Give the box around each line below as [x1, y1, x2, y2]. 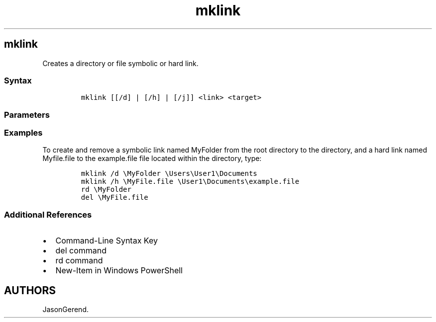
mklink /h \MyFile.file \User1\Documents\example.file [81, 177, 300, 186]
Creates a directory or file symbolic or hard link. [42, 59, 199, 68]
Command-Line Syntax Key [55, 236, 158, 246]
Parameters [4, 109, 50, 120]
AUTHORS [4, 284, 56, 297]
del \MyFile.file [81, 193, 148, 202]
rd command [55, 255, 103, 266]
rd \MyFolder [81, 185, 131, 194]
